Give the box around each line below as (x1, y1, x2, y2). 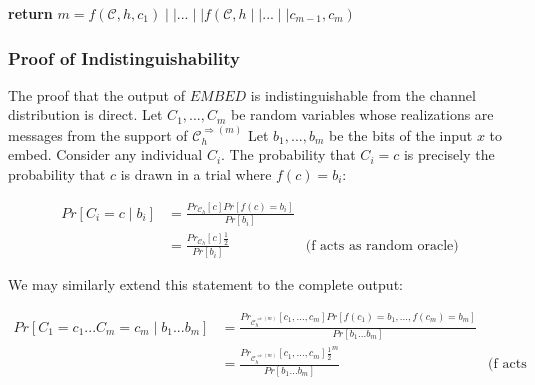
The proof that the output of (8, 84, 186, 105)
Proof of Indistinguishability (8, 45, 240, 70)
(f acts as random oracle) (305, 238, 459, 253)
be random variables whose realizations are (231, 104, 494, 125)
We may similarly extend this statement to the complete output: (8, 273, 403, 294)
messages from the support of (8, 124, 188, 145)
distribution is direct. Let (8, 104, 163, 125)
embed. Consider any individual (8, 144, 203, 165)
